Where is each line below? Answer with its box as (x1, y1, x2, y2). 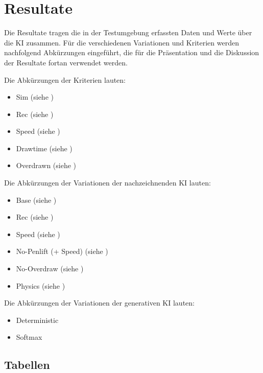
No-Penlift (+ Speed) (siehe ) (16, 246, 108, 257)
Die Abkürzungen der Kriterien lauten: (4, 74, 126, 85)
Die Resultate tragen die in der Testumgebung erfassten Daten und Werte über (4, 27, 252, 38)
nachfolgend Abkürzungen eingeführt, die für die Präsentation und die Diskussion (4, 47, 259, 58)
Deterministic (16, 314, 59, 325)
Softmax (16, 332, 42, 342)
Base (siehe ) (16, 194, 57, 205)
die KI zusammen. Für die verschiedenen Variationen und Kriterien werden (4, 37, 239, 48)
